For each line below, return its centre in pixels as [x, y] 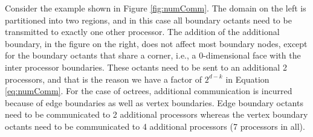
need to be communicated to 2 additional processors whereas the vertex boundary [156, 114]
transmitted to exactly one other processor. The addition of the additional [142, 32]
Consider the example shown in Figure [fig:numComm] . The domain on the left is [156, 8]
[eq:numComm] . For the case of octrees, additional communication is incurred [149, 91]
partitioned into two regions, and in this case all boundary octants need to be [148, 20]
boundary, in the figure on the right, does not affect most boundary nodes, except [156, 43]
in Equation [247, 79]
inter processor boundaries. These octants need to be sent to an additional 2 [146, 67]
